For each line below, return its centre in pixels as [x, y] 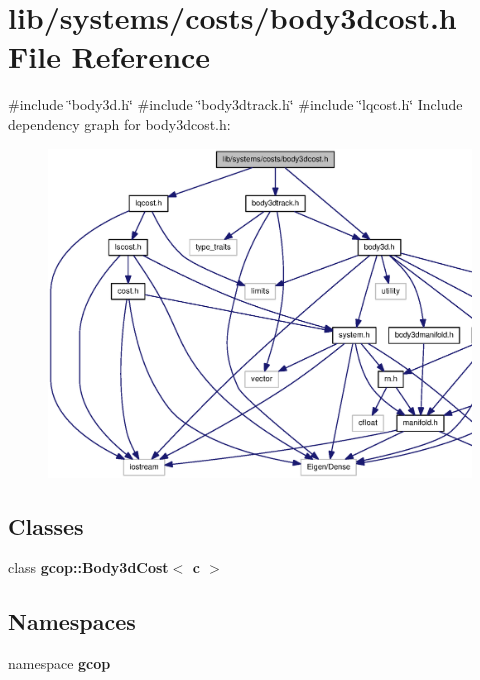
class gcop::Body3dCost [88, 567]
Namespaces [72, 621]
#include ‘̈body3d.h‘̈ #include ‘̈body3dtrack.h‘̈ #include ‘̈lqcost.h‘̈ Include [235, 104]
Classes [46, 525]
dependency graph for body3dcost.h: [119, 123]
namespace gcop [59, 663]
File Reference [109, 56]
